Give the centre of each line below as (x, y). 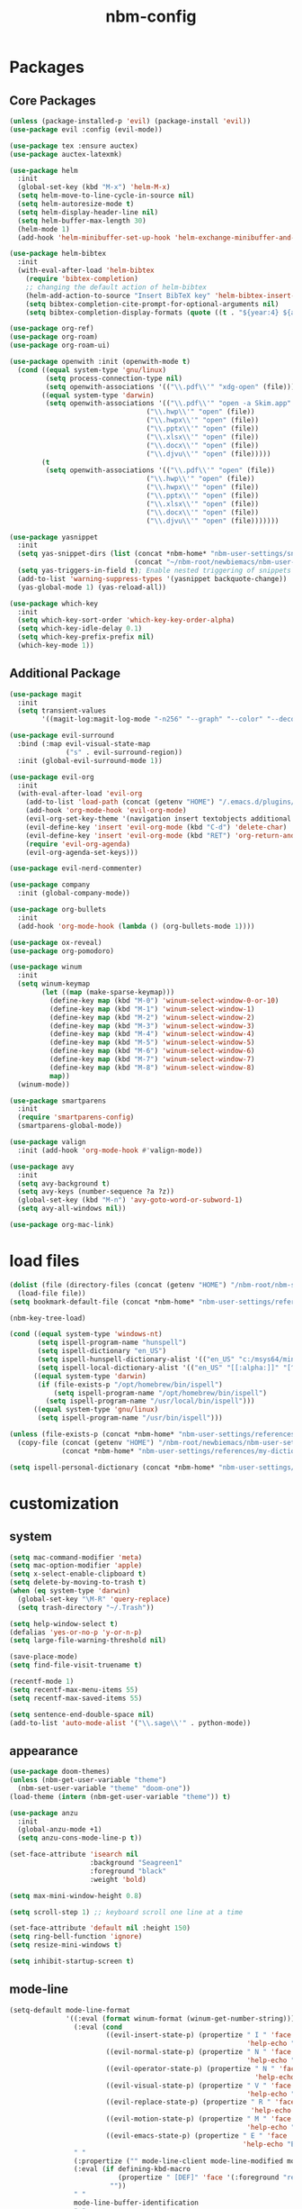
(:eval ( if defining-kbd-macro (132, 2169)
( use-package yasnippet (54, 537)
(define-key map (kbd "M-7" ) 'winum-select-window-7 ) (152, 1059)
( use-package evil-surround (62, 736)
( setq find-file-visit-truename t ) (76, 1665)
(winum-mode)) (44, 1084)
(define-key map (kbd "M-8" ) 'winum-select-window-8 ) (152, 1068)
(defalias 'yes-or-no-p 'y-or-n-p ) (76, 1632)
